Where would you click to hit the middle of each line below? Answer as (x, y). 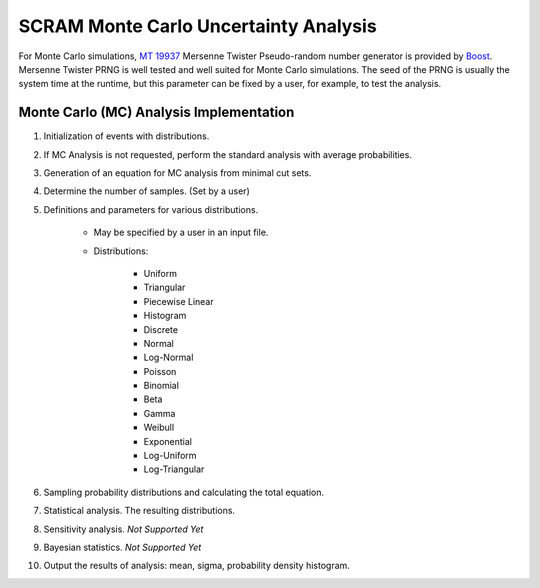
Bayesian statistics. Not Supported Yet (122, 547)
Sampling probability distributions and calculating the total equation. (184, 492)
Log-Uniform (170, 456)
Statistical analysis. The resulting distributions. (139, 511)
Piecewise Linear (178, 301)
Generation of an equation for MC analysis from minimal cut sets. (177, 173)
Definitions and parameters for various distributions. (151, 209)
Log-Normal (168, 357)
